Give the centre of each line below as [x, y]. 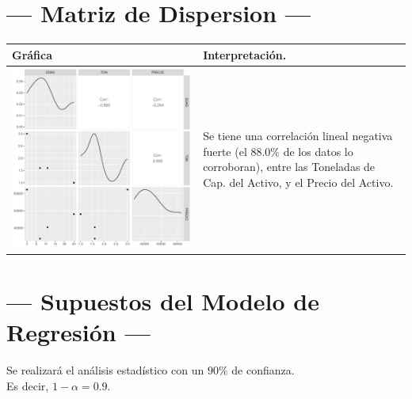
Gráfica [32, 54]
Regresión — [78, 332]
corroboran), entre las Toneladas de [289, 167]
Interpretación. [245, 54]
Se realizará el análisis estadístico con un [105, 370]
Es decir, [28, 385]
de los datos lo [318, 151]
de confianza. [263, 370]
